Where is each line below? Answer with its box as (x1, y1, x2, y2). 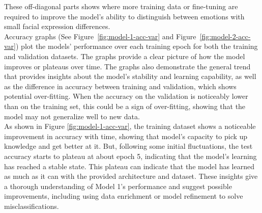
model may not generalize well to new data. (4, 111, 140, 121)
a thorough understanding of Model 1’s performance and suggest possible (4, 180, 232, 191)
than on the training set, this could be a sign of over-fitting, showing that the (4, 100, 246, 111)
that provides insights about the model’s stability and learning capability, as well (4, 71, 256, 82)
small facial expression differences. (4, 21, 110, 32)
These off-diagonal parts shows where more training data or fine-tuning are (4, 1, 238, 11)
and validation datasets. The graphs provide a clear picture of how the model (4, 50, 245, 61)
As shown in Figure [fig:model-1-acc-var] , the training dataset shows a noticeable (4, 121, 256, 131)
